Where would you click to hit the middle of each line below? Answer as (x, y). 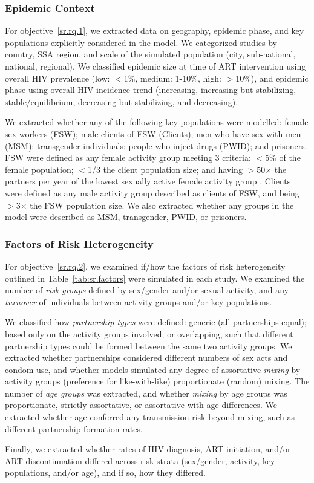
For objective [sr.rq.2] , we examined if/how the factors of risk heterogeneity (145, 266)
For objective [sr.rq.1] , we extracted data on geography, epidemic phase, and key (155, 31)
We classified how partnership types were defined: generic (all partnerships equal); (156, 322)
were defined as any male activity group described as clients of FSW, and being (152, 193)
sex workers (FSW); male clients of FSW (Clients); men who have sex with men (153, 133)
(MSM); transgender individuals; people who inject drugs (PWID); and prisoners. (156, 145)
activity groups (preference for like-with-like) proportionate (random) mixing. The (157, 381)
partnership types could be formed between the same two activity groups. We (149, 345)
